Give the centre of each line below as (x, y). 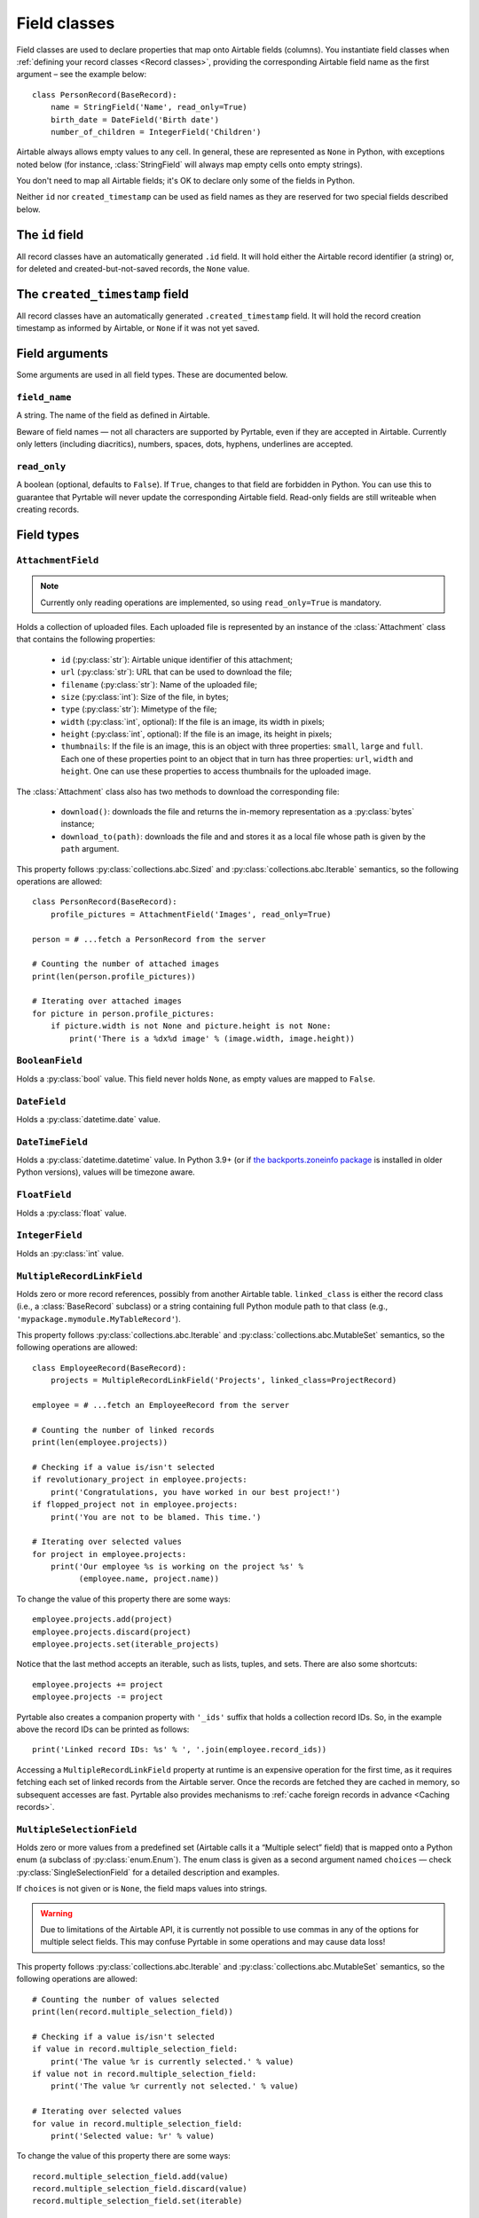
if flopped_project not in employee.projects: (135, 1505)
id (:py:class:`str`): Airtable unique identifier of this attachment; (177, 659)
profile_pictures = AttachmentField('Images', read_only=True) (191, 914)
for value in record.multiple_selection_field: (137, 2124)
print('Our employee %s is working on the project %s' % (177, 1567)
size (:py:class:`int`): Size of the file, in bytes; (145, 696)
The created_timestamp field (103, 294)
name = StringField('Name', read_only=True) (149, 107)
